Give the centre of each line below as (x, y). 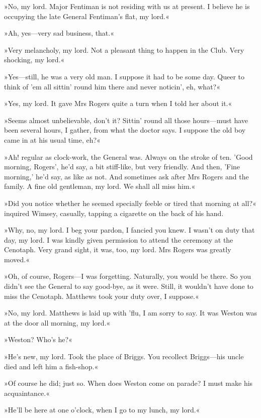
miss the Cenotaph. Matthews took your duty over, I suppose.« (102, 296)
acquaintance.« (27, 393)
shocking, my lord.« (34, 60)
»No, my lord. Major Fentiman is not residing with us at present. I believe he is (127, 6)
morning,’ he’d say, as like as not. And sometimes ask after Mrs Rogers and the (126, 176)
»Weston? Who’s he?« (38, 339)
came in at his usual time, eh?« (52, 139)
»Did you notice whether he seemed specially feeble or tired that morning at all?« (130, 203)
